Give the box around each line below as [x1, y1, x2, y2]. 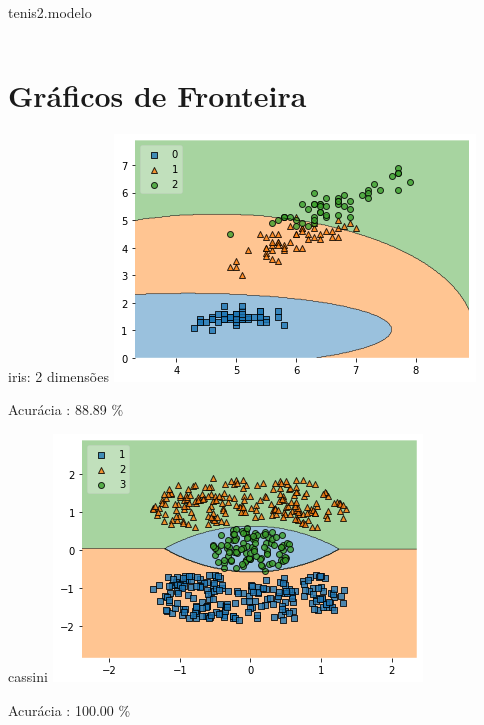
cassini [8, 665, 48, 686]
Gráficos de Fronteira [8, 74, 307, 115]
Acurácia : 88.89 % [8, 399, 124, 420]
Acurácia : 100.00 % [8, 699, 131, 720]
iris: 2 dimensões [8, 365, 109, 386]
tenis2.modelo [8, 2, 92, 22]
